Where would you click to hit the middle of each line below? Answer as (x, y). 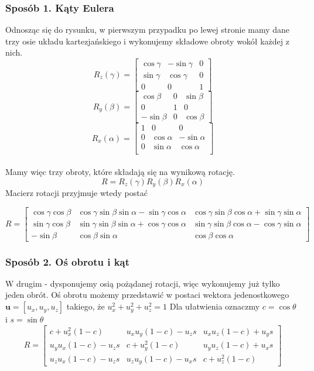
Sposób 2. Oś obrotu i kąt (68, 261)
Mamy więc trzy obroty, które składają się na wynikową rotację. (120, 171)
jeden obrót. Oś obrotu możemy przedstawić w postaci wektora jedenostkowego (147, 295)
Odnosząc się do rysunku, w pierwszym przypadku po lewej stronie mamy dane (148, 30)
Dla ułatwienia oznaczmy (215, 306)
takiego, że (86, 306)
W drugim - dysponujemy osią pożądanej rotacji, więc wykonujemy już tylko (143, 283)
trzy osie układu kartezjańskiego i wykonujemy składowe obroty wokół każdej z (147, 41)
